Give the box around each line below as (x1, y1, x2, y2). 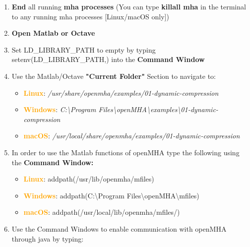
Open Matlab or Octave (11, 28, 95, 38)
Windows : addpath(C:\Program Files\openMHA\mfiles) (23, 190, 199, 200)
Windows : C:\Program (23, 104, 96, 115)
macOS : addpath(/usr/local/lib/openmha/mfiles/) (23, 207, 180, 217)
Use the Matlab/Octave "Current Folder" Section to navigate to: (11, 70, 216, 81)
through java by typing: (11, 233, 84, 244)
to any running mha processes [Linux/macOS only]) (11, 11, 169, 21)
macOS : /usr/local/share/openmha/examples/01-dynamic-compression (23, 130, 240, 141)
